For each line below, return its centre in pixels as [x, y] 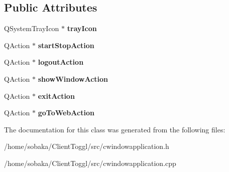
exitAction [56, 96]
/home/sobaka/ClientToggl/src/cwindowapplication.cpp [90, 163]
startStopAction [66, 45]
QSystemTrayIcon [32, 28]
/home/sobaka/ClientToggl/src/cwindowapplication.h [87, 146]
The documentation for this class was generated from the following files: [115, 129]
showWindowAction [73, 78]
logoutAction [61, 62]
